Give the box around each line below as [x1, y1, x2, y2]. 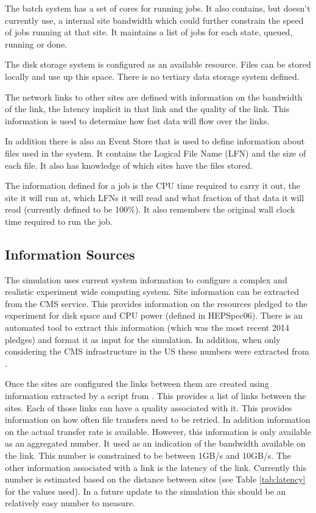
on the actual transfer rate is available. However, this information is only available [5, 425, 311, 437]
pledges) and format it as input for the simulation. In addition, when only [5, 333, 281, 345]
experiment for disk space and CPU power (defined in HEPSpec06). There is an [5, 309, 303, 322]
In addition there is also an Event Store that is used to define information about [5, 135, 305, 147]
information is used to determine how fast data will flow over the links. [5, 114, 270, 127]
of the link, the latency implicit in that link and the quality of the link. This [5, 102, 290, 115]
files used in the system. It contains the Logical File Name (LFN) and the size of [5, 146, 306, 159]
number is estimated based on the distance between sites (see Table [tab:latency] [5, 473, 306, 486]
